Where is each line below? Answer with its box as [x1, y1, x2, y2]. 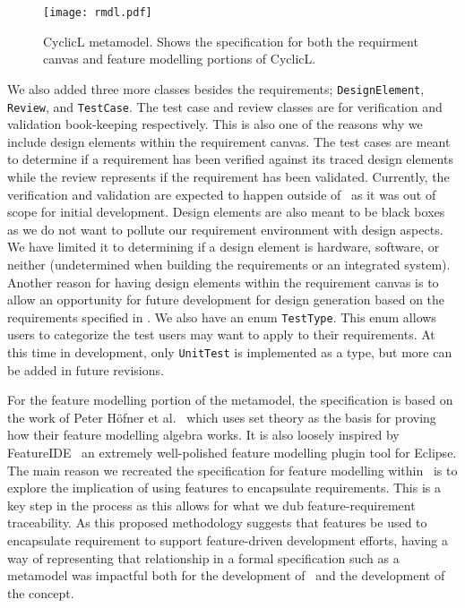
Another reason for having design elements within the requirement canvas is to [7, 272, 439, 291]
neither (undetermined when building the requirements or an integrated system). [7, 254, 451, 273]
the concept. [7, 583, 74, 602]
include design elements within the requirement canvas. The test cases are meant [7, 132, 451, 150]
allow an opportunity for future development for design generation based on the [7, 290, 445, 309]
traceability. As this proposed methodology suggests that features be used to [7, 513, 427, 532]
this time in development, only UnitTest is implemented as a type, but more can [7, 342, 452, 361]
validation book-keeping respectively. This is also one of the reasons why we [7, 115, 423, 133]
